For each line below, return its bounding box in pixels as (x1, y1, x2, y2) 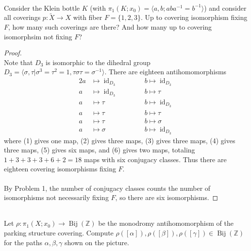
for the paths (4, 237, 43, 247)
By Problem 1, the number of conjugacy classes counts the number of (4, 183, 211, 193)
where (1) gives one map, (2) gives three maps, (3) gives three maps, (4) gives (4, 135, 235, 145)
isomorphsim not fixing (4, 31, 72, 41)
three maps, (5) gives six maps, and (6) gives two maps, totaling (4, 145, 195, 155)
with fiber (73, 12, 102, 22)
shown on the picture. (65, 237, 129, 247)
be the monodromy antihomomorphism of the (98, 218, 234, 228)
